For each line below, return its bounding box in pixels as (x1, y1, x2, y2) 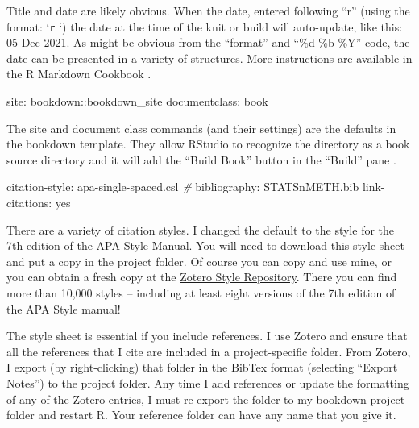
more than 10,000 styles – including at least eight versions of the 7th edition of (6, 284, 396, 301)
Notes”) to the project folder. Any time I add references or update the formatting (6, 374, 409, 391)
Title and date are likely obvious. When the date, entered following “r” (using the (6, 2, 410, 19)
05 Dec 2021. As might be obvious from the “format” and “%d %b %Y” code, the (6, 34, 410, 51)
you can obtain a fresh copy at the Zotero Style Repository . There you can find (6, 268, 397, 285)
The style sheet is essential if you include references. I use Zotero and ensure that (6, 327, 408, 344)
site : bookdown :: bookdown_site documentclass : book (6, 93, 268, 110)
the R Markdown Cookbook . (6, 65, 151, 82)
